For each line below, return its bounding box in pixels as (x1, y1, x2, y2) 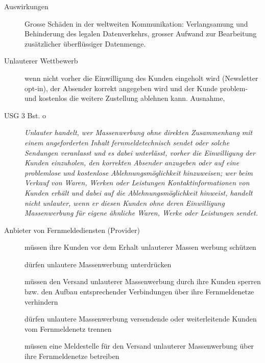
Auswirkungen (4, 1, 49, 11)
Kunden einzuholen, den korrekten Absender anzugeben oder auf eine (25, 157, 239, 168)
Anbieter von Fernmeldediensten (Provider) (4, 224, 140, 235)
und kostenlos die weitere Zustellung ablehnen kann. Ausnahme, (25, 93, 225, 103)
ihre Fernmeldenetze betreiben (25, 351, 119, 361)
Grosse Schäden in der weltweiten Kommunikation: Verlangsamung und (25, 18, 248, 29)
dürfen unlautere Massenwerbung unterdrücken (25, 259, 172, 269)
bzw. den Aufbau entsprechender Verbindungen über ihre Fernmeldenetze (25, 286, 254, 297)
